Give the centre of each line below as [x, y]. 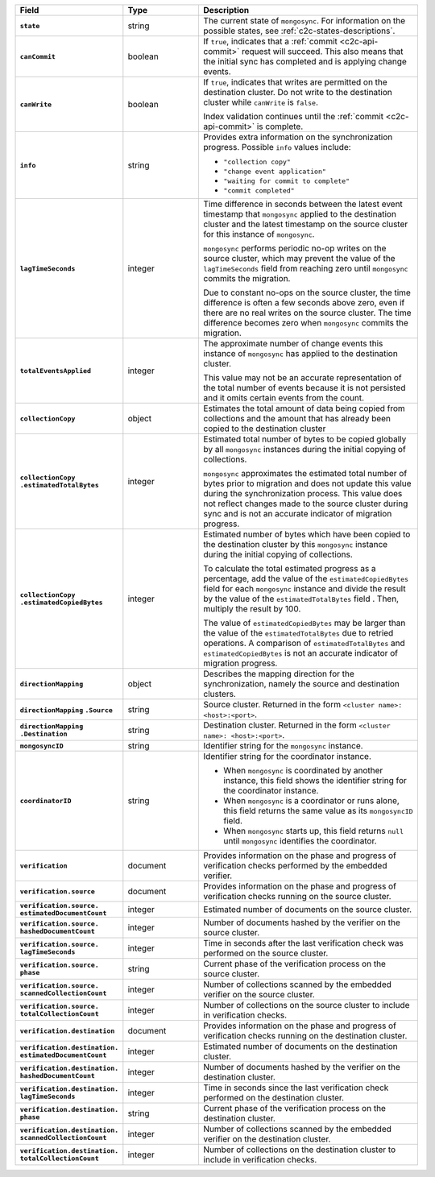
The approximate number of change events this [293, 344]
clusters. [220, 694]
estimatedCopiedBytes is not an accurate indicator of [301, 653]
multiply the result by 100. [252, 609]
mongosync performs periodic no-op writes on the [295, 248]
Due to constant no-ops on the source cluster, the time [307, 292]
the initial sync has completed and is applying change [305, 62]
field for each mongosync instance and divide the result [304, 588]
